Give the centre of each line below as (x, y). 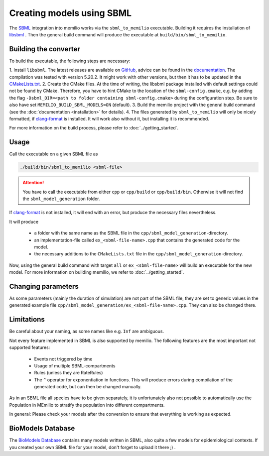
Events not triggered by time (63, 359)
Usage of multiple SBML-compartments (75, 365)
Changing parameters (44, 286)
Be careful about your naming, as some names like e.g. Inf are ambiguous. (87, 332)
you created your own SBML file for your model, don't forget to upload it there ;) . (92, 447)
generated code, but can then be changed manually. (88, 387)
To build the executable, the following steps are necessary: (70, 61)
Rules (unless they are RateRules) (68, 373)
